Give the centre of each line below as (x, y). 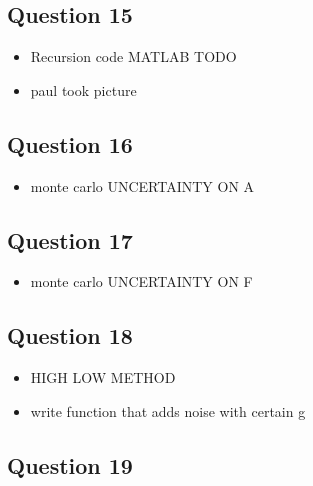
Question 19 (70, 464)
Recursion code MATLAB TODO (133, 56)
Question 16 (70, 143)
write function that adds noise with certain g (168, 410)
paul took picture (83, 89)
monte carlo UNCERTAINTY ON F (141, 281)
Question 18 (70, 335)
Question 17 (70, 239)
